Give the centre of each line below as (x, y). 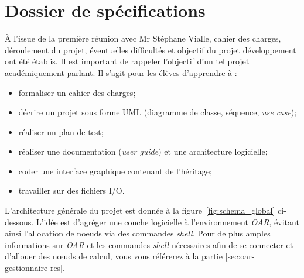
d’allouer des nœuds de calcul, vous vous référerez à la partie (114, 256)
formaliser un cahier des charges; (77, 92)
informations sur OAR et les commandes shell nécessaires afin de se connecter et (149, 244)
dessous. (19, 222)
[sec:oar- (240, 256)
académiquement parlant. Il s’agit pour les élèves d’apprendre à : (121, 72)
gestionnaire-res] (34, 268)
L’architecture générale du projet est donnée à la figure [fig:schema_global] (140, 210)
